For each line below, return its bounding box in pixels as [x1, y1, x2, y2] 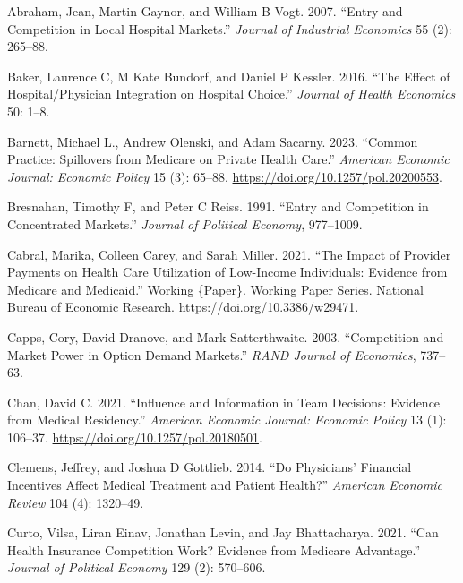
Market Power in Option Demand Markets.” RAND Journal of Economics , [7, 345, 416, 364]
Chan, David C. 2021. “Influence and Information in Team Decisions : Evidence [7, 392, 441, 411]
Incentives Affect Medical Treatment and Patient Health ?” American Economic [7, 476, 442, 494]
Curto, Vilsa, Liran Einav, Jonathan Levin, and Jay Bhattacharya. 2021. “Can [7, 523, 439, 542]
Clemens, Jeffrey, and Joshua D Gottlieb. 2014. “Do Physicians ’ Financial [7, 458, 412, 476]
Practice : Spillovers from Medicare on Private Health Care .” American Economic [7, 150, 450, 168]
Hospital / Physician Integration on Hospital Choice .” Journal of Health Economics [7, 84, 456, 103]
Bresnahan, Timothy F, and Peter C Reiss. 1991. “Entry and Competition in [7, 197, 429, 216]
